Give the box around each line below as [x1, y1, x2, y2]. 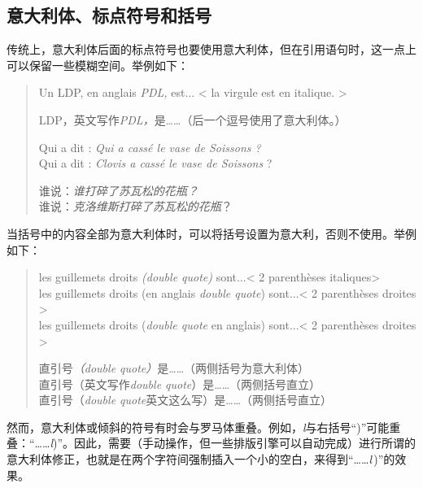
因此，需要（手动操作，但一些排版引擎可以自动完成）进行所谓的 [74, 434, 416, 451]
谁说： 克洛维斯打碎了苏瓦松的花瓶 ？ [38, 198, 233, 215]
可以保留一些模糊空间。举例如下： [7, 56, 189, 73]
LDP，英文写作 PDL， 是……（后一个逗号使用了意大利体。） [38, 111, 347, 128]
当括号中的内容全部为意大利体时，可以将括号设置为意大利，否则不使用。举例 [7, 224, 416, 242]
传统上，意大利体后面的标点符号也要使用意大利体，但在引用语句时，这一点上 [7, 41, 416, 58]
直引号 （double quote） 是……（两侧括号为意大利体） [38, 359, 310, 377]
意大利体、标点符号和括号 [7, 2, 211, 28]
